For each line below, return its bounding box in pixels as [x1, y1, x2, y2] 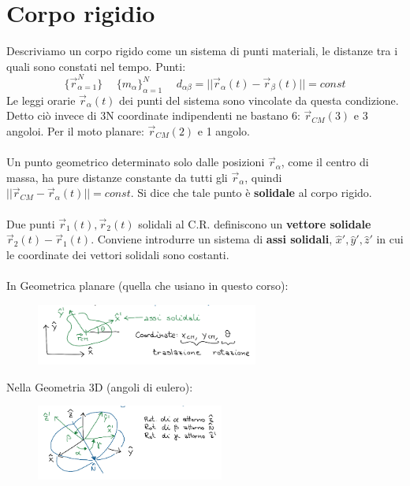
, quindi [244, 169, 282, 185]
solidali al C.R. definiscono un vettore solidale [138, 215, 371, 232]
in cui [376, 231, 404, 247]
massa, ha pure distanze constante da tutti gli [6, 169, 228, 185]
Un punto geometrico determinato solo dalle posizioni [6, 154, 265, 170]
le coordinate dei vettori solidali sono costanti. [6, 246, 229, 262]
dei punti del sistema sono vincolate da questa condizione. [119, 91, 399, 108]
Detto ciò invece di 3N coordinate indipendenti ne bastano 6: [6, 107, 300, 124]
